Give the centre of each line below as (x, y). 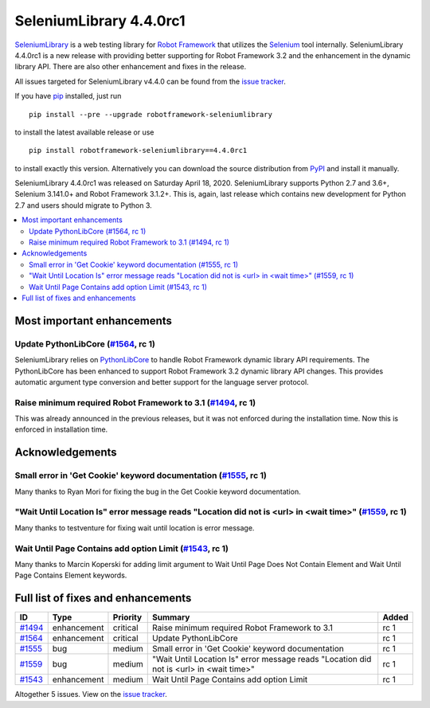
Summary (171, 617)
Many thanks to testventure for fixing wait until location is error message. (135, 528)
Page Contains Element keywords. (71, 575)
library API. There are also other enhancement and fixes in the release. (131, 67)
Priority (127, 617)
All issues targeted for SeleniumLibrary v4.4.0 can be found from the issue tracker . (150, 81)
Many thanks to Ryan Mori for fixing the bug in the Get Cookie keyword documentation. (158, 491)
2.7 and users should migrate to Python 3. (84, 205)
